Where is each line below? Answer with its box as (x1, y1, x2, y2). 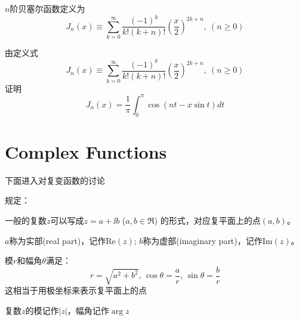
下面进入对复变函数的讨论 (5, 174, 105, 186)
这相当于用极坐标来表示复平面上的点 (5, 284, 147, 297)
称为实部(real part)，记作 (9, 234, 106, 246)
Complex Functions (5, 139, 167, 163)
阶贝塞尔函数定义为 (10, 2, 85, 14)
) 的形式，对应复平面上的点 (154, 214, 261, 226)
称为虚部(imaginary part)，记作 (143, 234, 263, 246)
